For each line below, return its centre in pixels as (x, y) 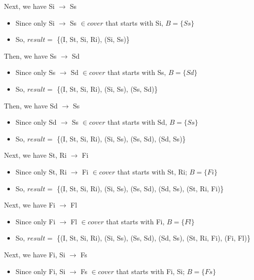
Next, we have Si (29, 6)
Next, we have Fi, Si (35, 254)
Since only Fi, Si (40, 271)
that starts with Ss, (137, 72)
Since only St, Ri (41, 171)
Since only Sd (36, 122)
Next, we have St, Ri (35, 155)
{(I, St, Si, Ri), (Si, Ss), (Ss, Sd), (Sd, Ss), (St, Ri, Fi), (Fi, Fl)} (154, 238)
